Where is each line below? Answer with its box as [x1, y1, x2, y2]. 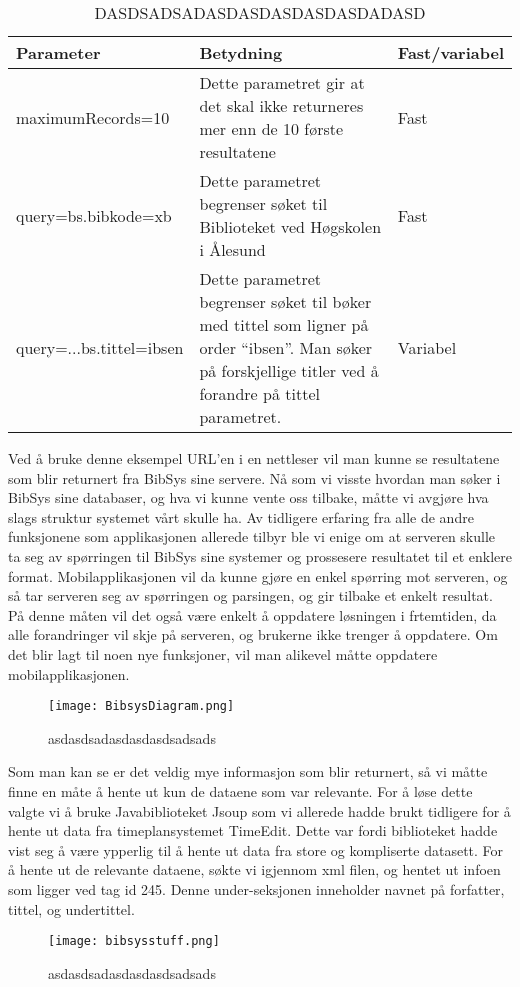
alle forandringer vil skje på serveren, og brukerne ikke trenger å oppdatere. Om [8, 624, 498, 645]
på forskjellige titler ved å [199, 359, 379, 382]
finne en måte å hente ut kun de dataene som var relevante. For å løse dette [8, 780, 473, 801]
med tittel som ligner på [199, 313, 369, 336]
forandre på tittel [199, 382, 320, 405]
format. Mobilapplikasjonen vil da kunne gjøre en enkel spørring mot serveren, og [8, 565, 508, 586]
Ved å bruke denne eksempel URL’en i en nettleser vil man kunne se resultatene [8, 448, 500, 468]
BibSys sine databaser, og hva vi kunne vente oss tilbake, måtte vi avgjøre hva [8, 487, 489, 508]
